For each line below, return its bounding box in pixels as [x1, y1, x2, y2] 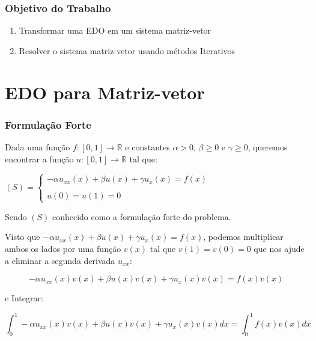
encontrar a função [5, 152, 74, 165]
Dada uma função [5, 141, 70, 153]
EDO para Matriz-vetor [5, 79, 205, 104]
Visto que [5, 230, 40, 243]
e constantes [125, 141, 170, 153]
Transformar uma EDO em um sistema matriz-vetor [19, 24, 211, 37]
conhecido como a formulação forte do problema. [52, 210, 231, 223]
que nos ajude [254, 242, 305, 254]
